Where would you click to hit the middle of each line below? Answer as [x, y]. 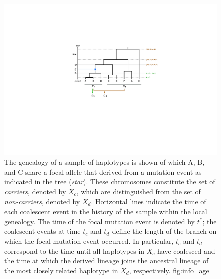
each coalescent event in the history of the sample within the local [106, 211]
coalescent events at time [42, 231]
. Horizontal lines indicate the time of [149, 201]
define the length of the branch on [164, 231]
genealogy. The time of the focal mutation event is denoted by [100, 221]
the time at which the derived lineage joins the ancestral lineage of [106, 261]
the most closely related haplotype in [61, 270]
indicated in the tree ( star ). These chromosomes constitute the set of [110, 182]
